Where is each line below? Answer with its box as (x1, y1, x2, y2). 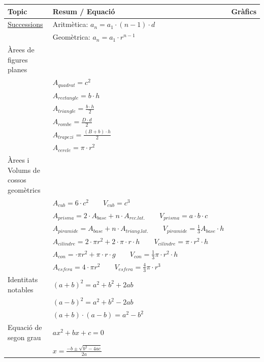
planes (8, 64, 27, 75)
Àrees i (8, 155, 29, 165)
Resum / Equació (52, 6, 115, 16)
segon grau (8, 331, 41, 342)
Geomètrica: (52, 32, 90, 42)
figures (8, 54, 28, 65)
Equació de (8, 322, 42, 333)
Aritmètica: (52, 19, 88, 29)
